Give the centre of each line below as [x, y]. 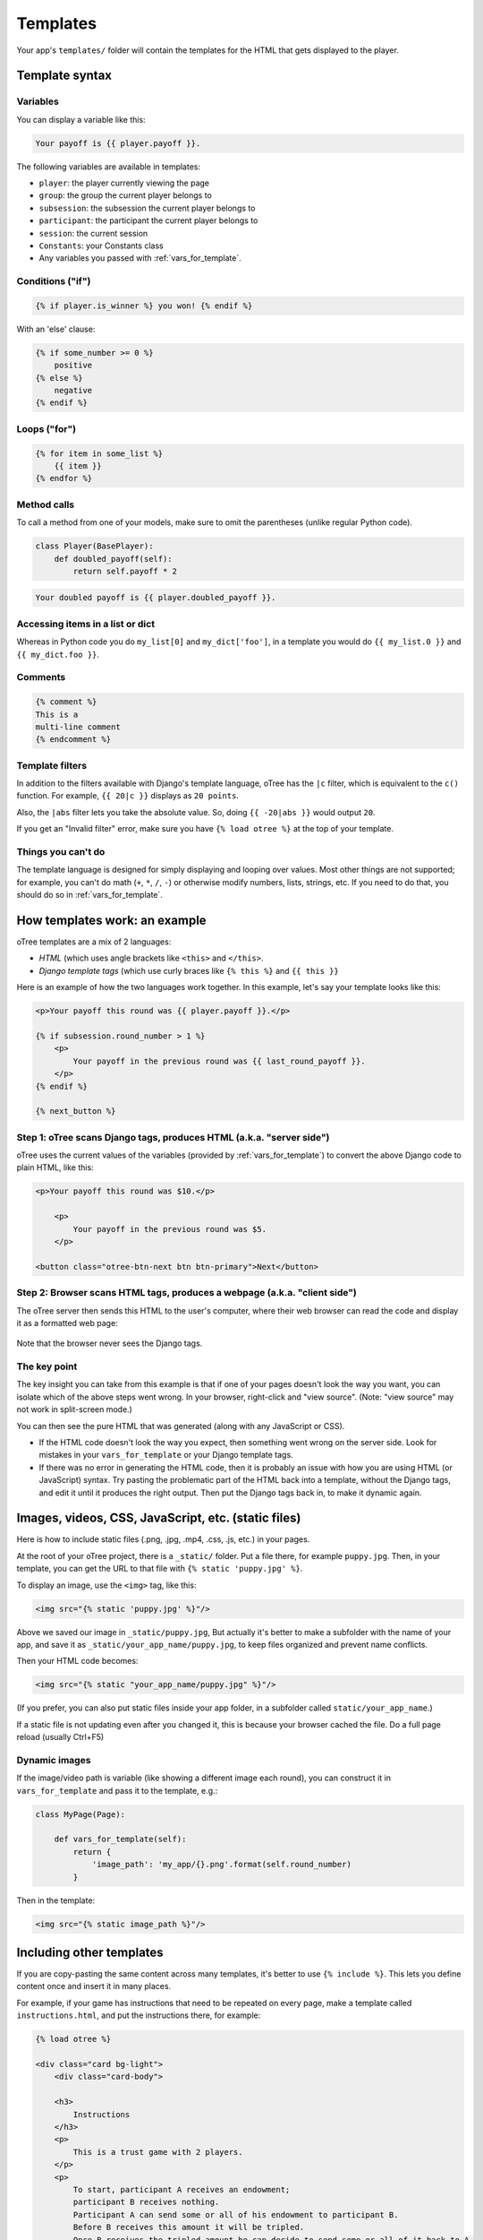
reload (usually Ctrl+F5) [60, 1737]
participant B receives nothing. [146, 2202]
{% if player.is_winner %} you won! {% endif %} [144, 306]
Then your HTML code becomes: [77, 1661]
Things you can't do [61, 852]
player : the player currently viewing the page [124, 183]
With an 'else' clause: [56, 329]
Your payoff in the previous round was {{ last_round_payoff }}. [219, 1061]
